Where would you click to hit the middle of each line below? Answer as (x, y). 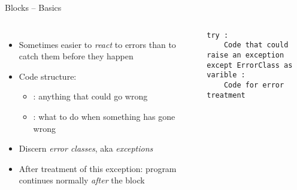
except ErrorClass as (250, 65)
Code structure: (48, 76)
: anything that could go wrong (90, 96)
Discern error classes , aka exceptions (86, 148)
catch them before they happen (76, 56)
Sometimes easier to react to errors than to (97, 44)
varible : (226, 75)
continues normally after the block (82, 180)
